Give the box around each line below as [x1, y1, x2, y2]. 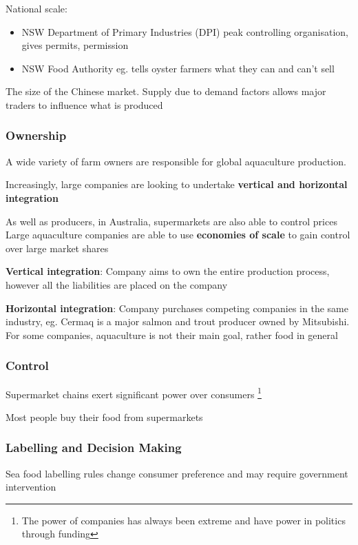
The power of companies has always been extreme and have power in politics [21, 513, 346, 527]
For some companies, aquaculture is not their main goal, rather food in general [6, 327, 338, 342]
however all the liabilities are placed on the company [6, 277, 228, 291]
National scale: [6, 1, 67, 15]
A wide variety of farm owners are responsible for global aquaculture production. [6, 154, 346, 168]
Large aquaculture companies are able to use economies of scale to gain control [6, 227, 350, 242]
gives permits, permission [21, 38, 129, 52]
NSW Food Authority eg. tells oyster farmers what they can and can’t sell [21, 61, 335, 75]
